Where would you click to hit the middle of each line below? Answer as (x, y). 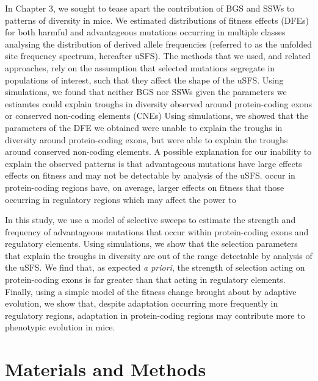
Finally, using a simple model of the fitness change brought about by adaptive (151, 291)
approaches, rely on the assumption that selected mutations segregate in (140, 67)
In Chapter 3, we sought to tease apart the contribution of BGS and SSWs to (150, 8)
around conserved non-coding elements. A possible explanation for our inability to (158, 151)
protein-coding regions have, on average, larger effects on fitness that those (145, 187)
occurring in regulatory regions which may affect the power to (121, 199)
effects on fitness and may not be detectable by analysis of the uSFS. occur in (150, 175)
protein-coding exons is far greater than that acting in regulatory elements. (145, 280)
